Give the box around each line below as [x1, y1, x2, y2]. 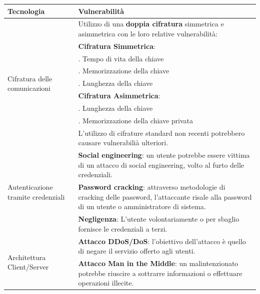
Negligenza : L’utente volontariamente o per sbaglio [78, 214, 239, 224]
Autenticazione [7, 182, 53, 192]
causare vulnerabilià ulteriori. [78, 137, 168, 148]
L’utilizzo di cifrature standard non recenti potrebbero [78, 127, 245, 138]
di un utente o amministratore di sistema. [78, 201, 206, 212]
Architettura [7, 252, 46, 262]
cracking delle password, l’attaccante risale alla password [78, 191, 252, 202]
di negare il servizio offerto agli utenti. [78, 246, 195, 256]
